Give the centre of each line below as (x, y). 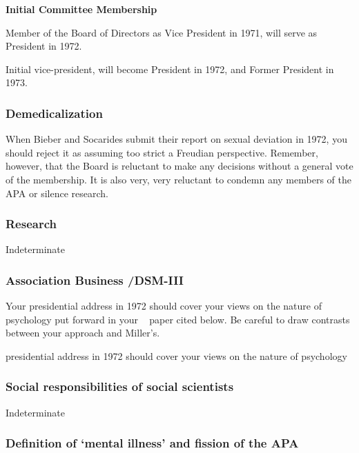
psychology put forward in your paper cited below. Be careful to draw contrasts (178, 319)
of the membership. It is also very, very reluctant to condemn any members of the (178, 179)
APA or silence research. (57, 193)
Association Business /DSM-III (95, 280)
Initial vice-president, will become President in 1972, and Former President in (170, 69)
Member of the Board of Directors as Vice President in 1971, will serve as (162, 32)
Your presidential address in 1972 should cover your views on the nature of (164, 306)
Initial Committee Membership (81, 9)
